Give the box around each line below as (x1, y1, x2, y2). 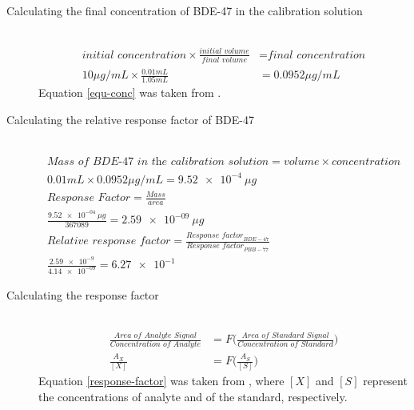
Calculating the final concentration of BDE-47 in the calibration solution (6, 2, 363, 18)
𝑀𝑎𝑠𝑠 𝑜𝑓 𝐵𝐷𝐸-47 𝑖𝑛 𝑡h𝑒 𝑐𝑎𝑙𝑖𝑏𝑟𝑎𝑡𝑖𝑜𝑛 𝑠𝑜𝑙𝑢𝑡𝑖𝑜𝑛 (46, 156, 269, 168)
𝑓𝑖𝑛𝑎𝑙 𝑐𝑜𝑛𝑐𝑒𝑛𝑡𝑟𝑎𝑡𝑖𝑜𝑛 (267, 49, 366, 61)
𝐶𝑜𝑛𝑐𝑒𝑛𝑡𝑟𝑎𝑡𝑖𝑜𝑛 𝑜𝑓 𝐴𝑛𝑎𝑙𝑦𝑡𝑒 (109, 340, 201, 349)
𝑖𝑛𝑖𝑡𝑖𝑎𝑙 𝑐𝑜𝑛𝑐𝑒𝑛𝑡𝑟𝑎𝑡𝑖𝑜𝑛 (82, 49, 187, 61)
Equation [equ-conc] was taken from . (38, 84, 221, 101)
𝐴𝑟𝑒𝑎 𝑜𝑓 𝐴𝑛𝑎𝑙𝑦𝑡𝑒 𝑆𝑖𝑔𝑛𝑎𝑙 (113, 332, 197, 340)
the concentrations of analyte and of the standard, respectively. (38, 388, 348, 404)
